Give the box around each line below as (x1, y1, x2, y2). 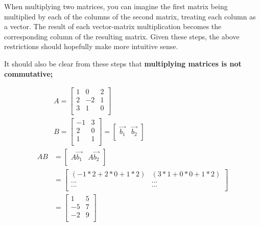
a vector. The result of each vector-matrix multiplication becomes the (4, 21, 222, 32)
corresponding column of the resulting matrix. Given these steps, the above (4, 31, 240, 41)
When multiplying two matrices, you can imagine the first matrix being (4, 1, 228, 11)
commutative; (4, 68, 53, 79)
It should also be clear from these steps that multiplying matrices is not (4, 58, 242, 69)
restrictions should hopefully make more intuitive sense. (4, 41, 178, 52)
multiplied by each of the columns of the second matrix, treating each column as (4, 11, 256, 21)
